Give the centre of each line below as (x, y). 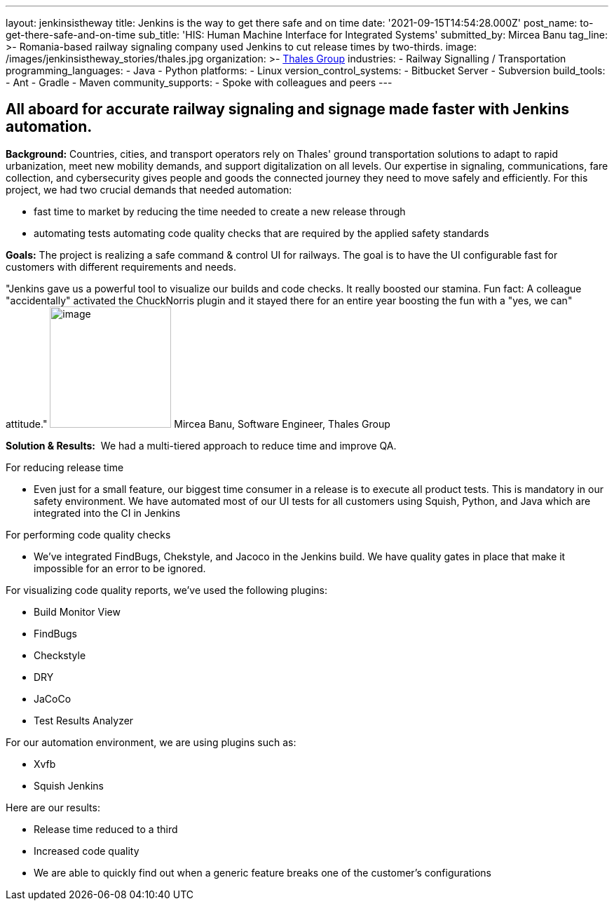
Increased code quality (87, 851)
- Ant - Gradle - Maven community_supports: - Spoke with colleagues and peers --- (199, 82)
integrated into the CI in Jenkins (107, 513)
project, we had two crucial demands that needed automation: (149, 189)
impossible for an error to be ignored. (120, 568)
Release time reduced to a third (106, 829)
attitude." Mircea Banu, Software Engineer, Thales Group (198, 424)
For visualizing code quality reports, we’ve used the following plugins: (166, 590)
